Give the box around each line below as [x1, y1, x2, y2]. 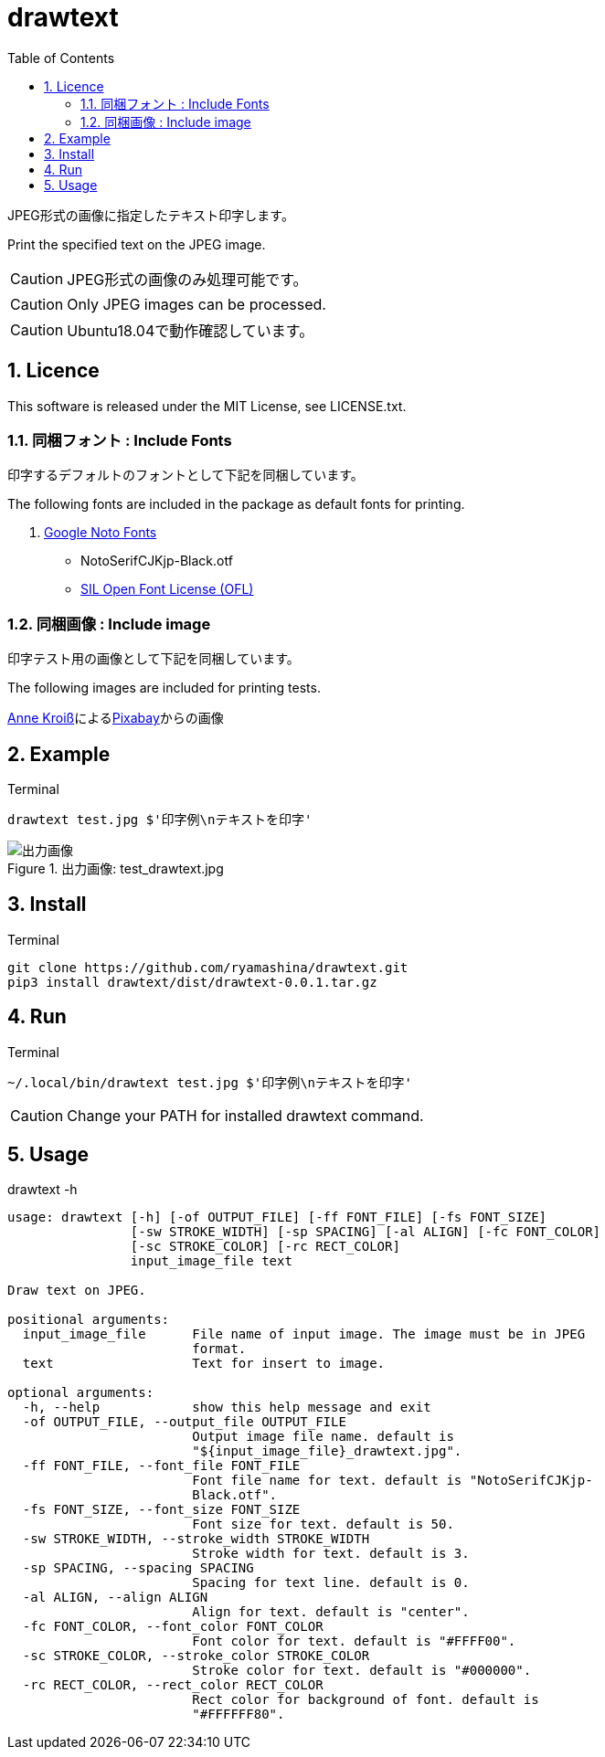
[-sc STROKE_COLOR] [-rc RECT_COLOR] [130, 1239, 400, 1254]
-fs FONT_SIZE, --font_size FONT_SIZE [22, 1502, 301, 1518]
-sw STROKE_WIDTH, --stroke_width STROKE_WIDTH [22, 1531, 370, 1547]
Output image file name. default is [192, 1429, 454, 1445]
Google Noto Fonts [44, 524, 157, 541]
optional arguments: [7, 1385, 154, 1401]
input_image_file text [130, 1254, 292, 1269]
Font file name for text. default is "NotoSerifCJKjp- [192, 1473, 593, 1488]
